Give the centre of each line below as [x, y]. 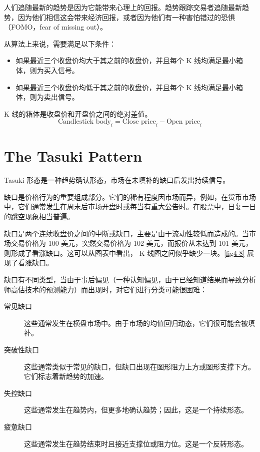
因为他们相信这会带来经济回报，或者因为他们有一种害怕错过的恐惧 [126, 17]
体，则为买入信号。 [47, 70]
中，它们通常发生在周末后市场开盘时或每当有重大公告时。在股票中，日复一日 [130, 206]
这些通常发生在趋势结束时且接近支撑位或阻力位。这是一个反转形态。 [136, 443]
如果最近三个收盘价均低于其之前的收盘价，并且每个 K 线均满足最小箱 [129, 87]
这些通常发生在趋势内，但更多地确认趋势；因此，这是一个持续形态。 [136, 410]
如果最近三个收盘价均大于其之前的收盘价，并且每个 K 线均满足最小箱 [129, 60]
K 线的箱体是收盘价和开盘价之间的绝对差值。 [78, 113]
